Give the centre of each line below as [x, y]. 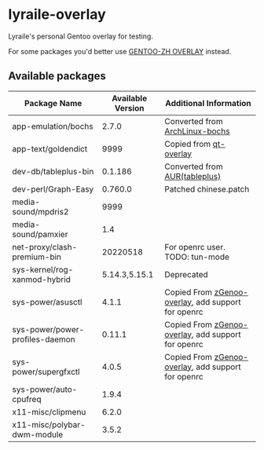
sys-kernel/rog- [43, 269]
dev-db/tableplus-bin [53, 171]
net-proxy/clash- [45, 247]
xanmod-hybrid [41, 279]
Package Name [53, 103]
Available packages [57, 76]
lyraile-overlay [57, 15]
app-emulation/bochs [53, 126]
